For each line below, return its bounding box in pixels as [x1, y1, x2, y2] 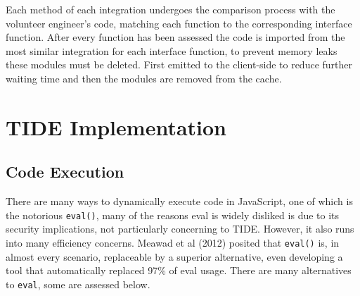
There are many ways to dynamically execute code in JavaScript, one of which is [6, 194, 353, 209]
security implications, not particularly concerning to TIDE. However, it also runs [6, 221, 354, 236]
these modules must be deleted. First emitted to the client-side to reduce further [6, 57, 353, 72]
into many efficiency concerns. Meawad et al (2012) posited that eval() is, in [6, 235, 340, 249]
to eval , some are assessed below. [6, 276, 150, 291]
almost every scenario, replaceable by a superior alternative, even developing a [6, 249, 343, 264]
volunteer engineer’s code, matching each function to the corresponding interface [6, 16, 352, 30]
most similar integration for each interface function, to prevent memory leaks [6, 43, 337, 58]
